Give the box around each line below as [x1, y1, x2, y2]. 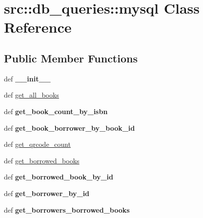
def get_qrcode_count [4, 139, 71, 149]
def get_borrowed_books [4, 155, 80, 165]
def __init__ [4, 73, 51, 83]
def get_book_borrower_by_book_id [4, 122, 135, 133]
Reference [4, 17, 72, 37]
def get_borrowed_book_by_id [4, 172, 113, 182]
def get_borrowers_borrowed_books [4, 204, 130, 215]
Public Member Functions [4, 50, 138, 65]
